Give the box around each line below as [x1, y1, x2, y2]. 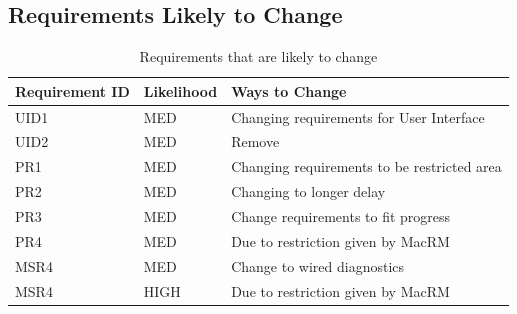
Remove [231, 131, 280, 152]
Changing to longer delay [231, 181, 386, 202]
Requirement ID [15, 80, 130, 101]
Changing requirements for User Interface [231, 106, 485, 127]
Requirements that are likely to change [139, 46, 378, 67]
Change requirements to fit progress [231, 206, 451, 227]
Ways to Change [231, 80, 347, 101]
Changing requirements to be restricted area [231, 156, 502, 177]
